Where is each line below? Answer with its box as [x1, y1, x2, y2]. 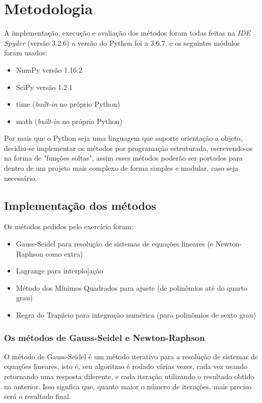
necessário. [4, 172, 37, 183]
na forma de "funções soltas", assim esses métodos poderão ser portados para [4, 152, 243, 163]
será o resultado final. [4, 391, 71, 401]
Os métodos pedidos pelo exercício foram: [4, 221, 134, 232]
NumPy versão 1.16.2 [16, 64, 82, 75]
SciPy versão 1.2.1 [16, 81, 73, 92]
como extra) [45, 248, 83, 259]
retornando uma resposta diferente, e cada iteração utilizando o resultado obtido [4, 371, 254, 382]
